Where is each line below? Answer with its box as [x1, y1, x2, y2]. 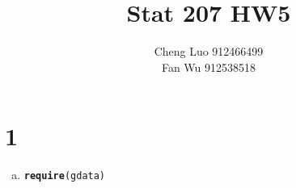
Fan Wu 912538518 [161, 58, 256, 75]
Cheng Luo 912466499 [154, 43, 264, 60]
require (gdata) [23, 170, 106, 182]
